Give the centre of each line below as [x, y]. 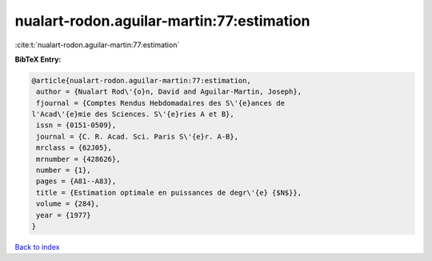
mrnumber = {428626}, [78, 159]
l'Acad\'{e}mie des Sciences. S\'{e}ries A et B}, [133, 114]
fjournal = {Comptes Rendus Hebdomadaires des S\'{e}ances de [161, 103]
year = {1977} [64, 215]
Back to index [37, 247]
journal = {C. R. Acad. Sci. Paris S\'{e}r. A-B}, [138, 137]
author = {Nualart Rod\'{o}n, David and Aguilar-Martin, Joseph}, [169, 92]
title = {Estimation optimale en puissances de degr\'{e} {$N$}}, [169, 193]
